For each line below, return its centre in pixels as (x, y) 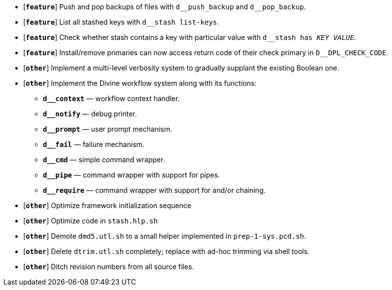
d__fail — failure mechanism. (94, 144)
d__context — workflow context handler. (111, 98)
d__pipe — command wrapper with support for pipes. (131, 175)
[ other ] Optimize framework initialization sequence (107, 205)
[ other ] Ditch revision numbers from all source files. (109, 267)
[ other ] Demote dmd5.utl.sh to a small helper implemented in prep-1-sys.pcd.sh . (165, 236)
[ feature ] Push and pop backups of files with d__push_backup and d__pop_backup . (165, 7)
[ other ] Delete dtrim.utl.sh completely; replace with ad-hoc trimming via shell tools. (166, 251)
